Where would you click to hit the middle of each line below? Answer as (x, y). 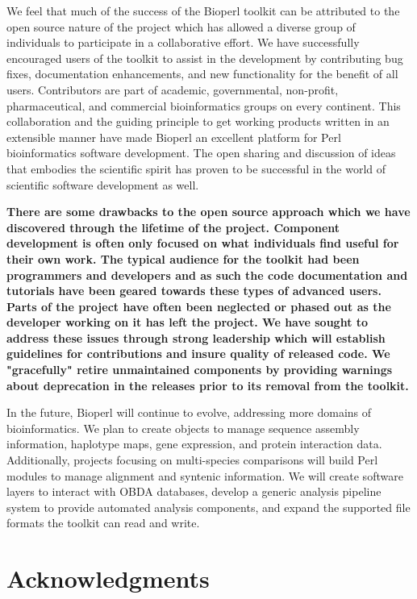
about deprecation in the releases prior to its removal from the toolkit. (208, 385)
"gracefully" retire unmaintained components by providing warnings (200, 370)
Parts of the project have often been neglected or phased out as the (199, 306)
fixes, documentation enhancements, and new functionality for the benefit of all (202, 74)
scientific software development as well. (103, 184)
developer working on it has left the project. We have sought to (188, 322)
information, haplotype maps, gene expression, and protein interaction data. (194, 444)
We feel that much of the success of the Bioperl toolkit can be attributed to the (203, 10)
